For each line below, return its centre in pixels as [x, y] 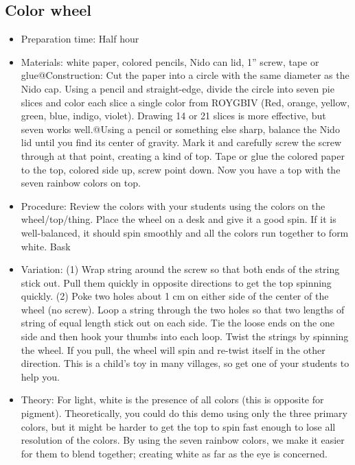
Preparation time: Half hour [80, 39]
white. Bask [46, 246]
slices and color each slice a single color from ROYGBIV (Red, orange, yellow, [185, 102]
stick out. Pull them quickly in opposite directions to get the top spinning [176, 282]
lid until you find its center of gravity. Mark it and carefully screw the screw [181, 142]
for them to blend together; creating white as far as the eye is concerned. [174, 453]
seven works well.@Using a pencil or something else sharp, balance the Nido [180, 129]
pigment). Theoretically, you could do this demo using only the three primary [184, 413]
